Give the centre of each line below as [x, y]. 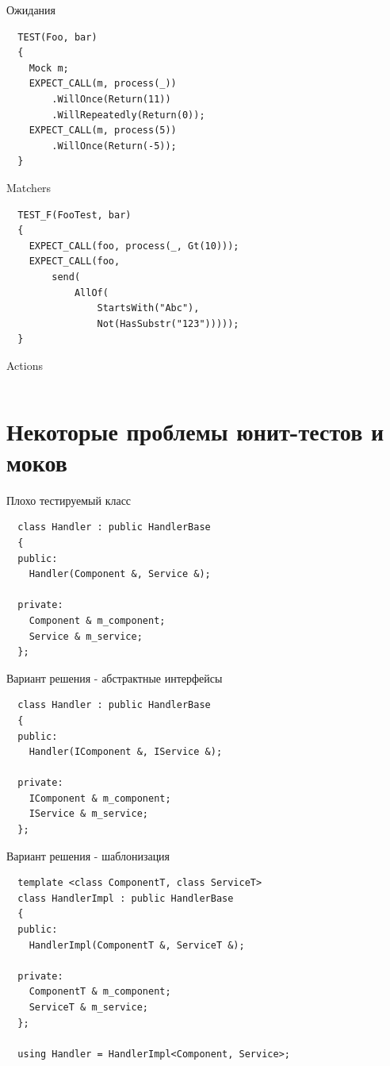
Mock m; [49, 68]
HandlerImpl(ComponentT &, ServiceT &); [137, 945]
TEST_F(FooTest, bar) [75, 215]
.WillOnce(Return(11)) [111, 99]
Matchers [29, 187]
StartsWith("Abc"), [148, 308]
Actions [25, 365]
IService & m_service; [88, 814]
